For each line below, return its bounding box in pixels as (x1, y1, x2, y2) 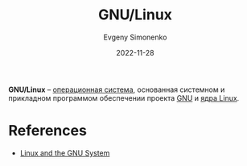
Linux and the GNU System (19, 147, 110, 158)
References (8, 122, 87, 140)
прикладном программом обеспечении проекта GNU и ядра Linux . (8, 93, 240, 102)
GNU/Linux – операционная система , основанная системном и (8, 85, 225, 94)
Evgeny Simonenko (103, 32, 167, 42)
